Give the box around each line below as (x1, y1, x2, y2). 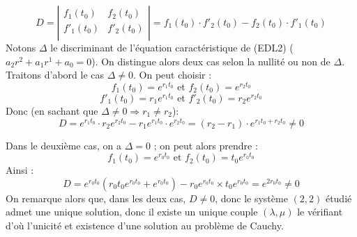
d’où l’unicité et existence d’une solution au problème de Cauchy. (6, 218, 284, 233)
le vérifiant (297, 204, 343, 219)
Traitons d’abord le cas (6, 67, 105, 82)
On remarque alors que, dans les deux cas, (6, 190, 186, 205)
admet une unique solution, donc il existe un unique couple (6, 204, 258, 219)
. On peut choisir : (133, 67, 212, 82)
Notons (6, 40, 36, 54)
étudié (325, 190, 352, 205)
